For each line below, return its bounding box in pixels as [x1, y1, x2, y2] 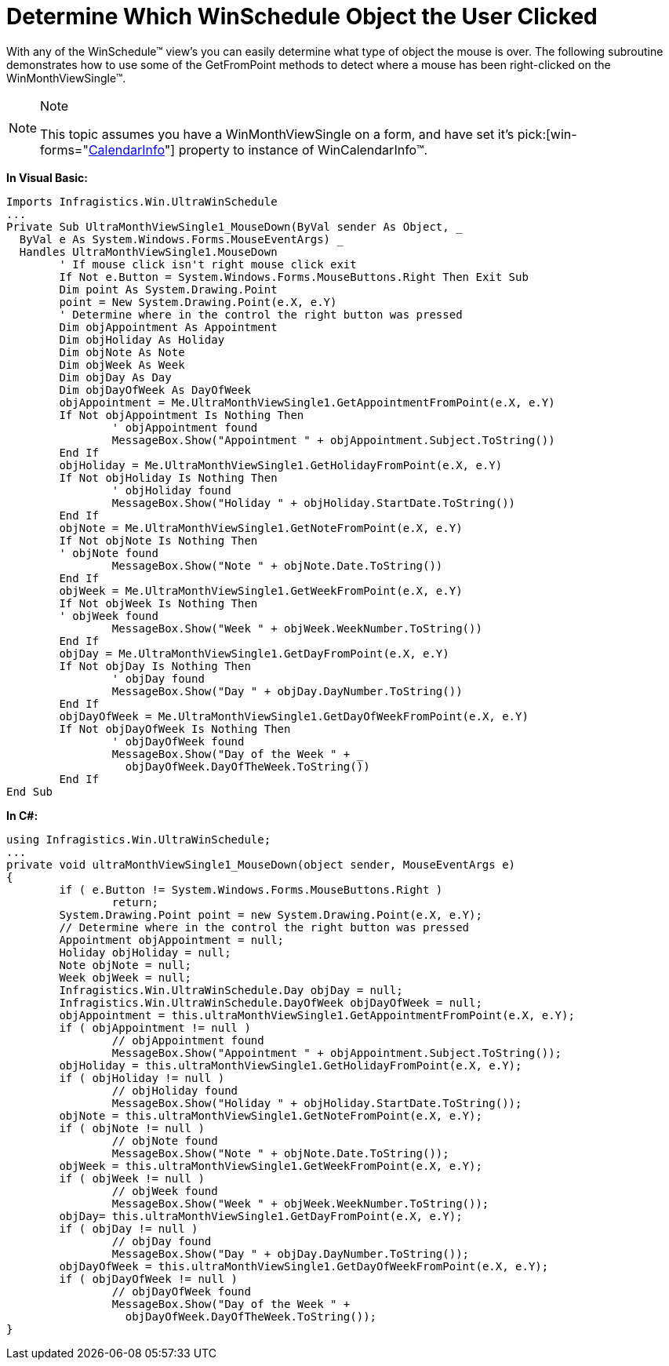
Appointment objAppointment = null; [59, 933, 285, 946]
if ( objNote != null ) [59, 1121, 205, 1135]
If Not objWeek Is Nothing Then [59, 596, 258, 610]
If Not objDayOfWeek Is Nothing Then [59, 722, 291, 735]
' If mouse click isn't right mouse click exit [59, 257, 357, 271]
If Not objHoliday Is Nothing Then [59, 471, 278, 484]
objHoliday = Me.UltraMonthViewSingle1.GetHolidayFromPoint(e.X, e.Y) [59, 458, 503, 472]
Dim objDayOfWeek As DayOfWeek [59, 383, 251, 396]
